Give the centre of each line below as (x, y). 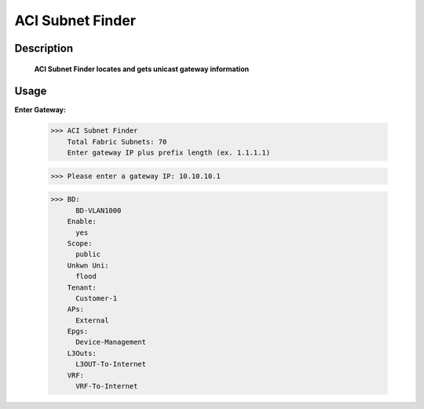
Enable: (82, 221)
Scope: (80, 243)
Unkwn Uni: (88, 265)
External (92, 320)
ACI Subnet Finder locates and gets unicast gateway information (142, 69)
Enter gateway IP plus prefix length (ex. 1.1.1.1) (169, 153)
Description (44, 48)
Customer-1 (97, 298)
